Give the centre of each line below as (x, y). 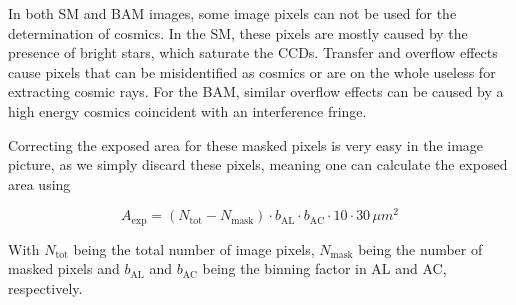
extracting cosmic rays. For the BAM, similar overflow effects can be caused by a (256, 91)
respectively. (45, 288)
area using (39, 183)
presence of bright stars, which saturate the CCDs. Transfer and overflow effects (253, 52)
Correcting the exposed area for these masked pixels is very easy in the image (246, 144)
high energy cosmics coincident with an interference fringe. (187, 110)
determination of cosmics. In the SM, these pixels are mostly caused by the (238, 32)
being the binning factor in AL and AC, (324, 268)
